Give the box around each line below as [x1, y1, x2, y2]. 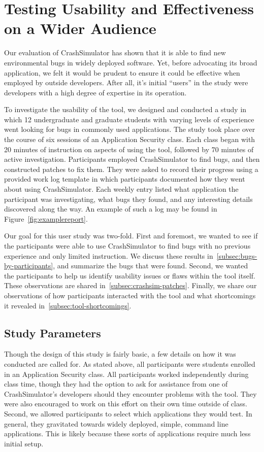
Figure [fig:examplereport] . [4, 213, 88, 224]
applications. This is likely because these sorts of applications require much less [4, 428, 251, 439]
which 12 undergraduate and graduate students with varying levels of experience [4, 114, 254, 124]
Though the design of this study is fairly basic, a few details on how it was [4, 349, 236, 359]
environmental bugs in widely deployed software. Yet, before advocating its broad [4, 57, 257, 67]
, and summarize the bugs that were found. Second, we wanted [53, 260, 248, 271]
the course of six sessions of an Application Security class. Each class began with [4, 134, 255, 145]
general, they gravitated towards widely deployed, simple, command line [4, 418, 228, 429]
